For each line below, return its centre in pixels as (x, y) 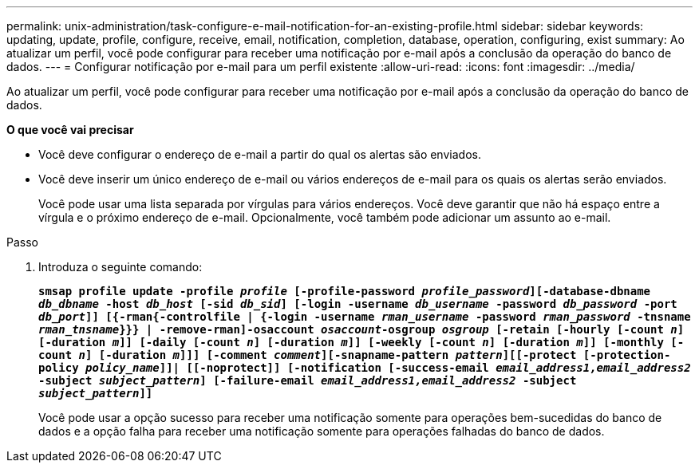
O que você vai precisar (70, 130)
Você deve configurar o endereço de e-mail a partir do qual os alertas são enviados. (260, 154)
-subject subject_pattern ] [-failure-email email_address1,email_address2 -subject (308, 380)
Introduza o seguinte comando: (120, 267)
